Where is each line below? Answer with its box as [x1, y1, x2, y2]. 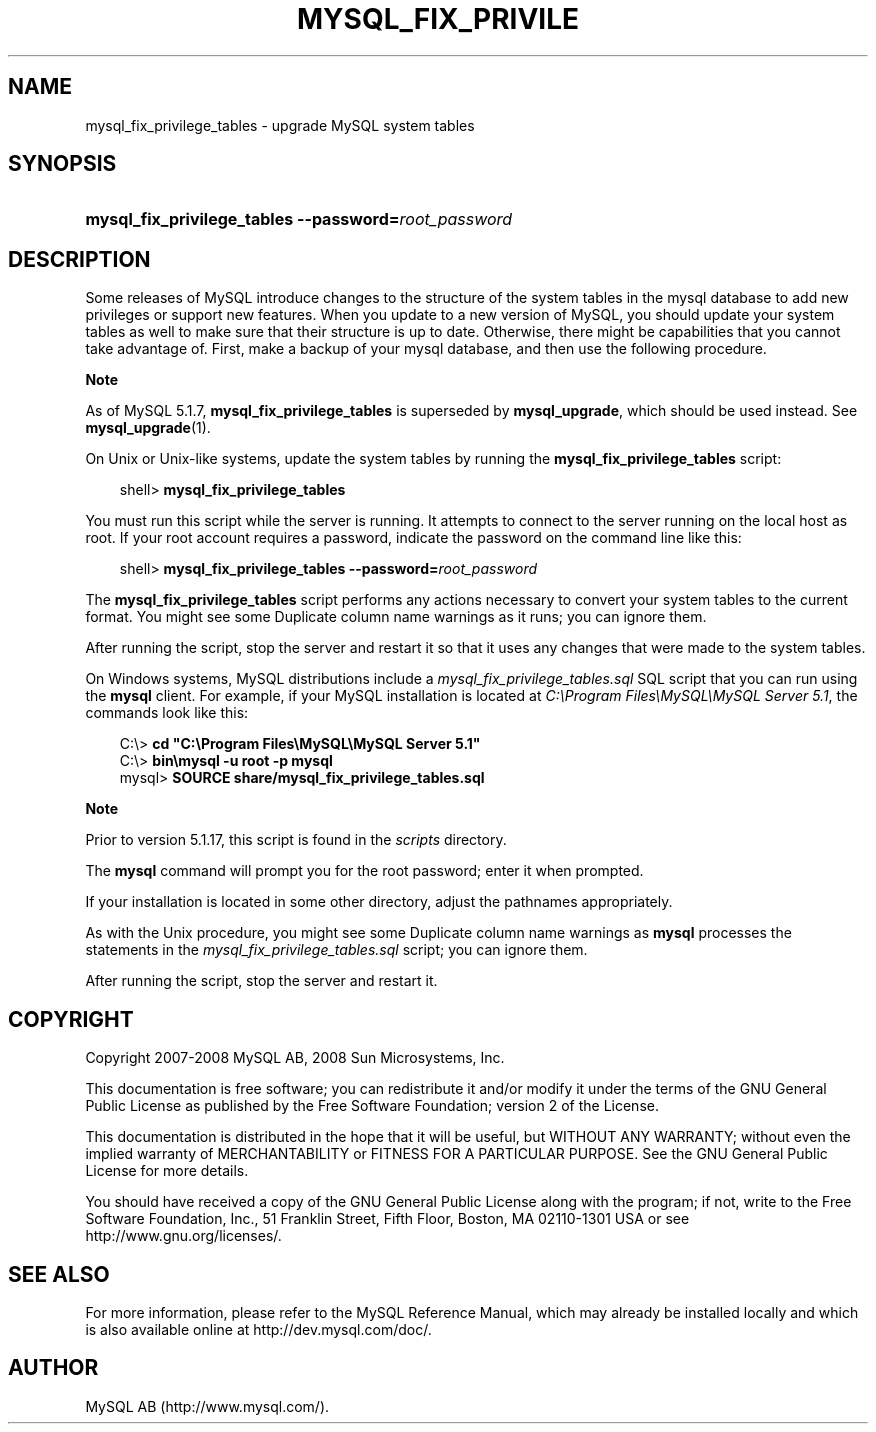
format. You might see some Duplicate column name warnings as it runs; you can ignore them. [85, 608, 707, 626]
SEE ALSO [8, 1261, 110, 1287]
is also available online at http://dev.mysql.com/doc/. [85, 1320, 432, 1338]
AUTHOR [8, 1355, 99, 1381]
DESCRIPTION [8, 246, 151, 272]
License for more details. [85, 1162, 249, 1180]
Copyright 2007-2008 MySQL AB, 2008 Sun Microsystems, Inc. [85, 1049, 505, 1067]
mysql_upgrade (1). [85, 419, 211, 437]
